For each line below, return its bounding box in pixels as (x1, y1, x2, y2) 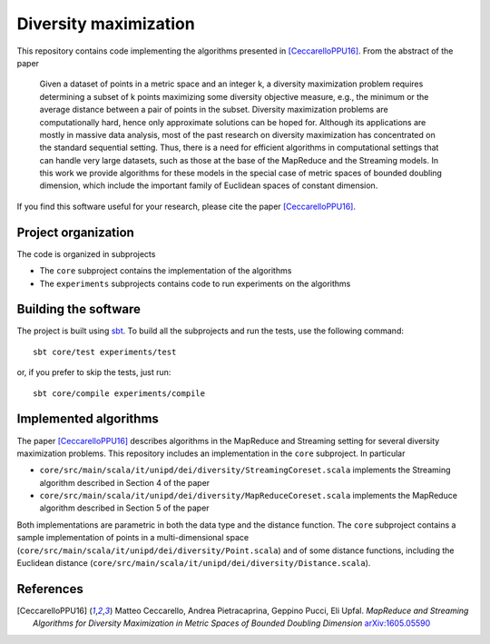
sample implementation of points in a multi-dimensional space (16, 532, 250, 543)
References (16, 581, 83, 597)
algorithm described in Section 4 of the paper (39, 477, 211, 488)
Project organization (16, 224, 135, 240)
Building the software (16, 302, 141, 317)
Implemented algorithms (16, 411, 159, 427)
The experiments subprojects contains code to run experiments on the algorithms (39, 278, 351, 289)
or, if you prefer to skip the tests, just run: (16, 367, 171, 378)
